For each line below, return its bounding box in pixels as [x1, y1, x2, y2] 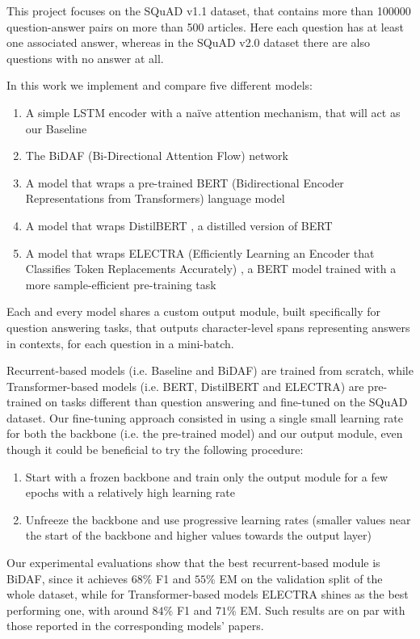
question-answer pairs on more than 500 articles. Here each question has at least [6, 18, 404, 35]
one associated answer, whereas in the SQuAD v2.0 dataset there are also [6, 34, 370, 51]
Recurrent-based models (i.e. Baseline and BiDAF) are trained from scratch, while [6, 362, 414, 379]
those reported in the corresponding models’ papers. [6, 617, 264, 634]
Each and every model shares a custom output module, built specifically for [6, 303, 381, 320]
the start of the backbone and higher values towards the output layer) [25, 527, 372, 544]
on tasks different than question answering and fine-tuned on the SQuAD [45, 393, 408, 410]
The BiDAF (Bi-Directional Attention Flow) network [25, 147, 288, 164]
